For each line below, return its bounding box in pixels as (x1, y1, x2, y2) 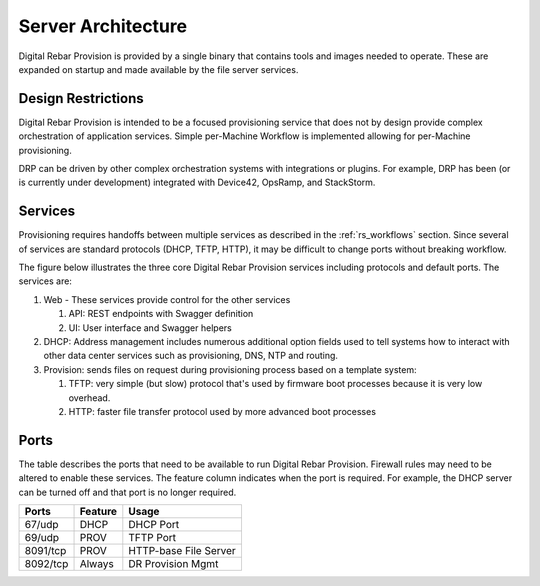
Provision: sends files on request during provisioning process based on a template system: (43, 363, 417, 375)
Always (79, 557, 114, 571)
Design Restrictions (18, 90, 144, 107)
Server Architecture (18, 15, 188, 37)
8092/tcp (24, 557, 69, 571)
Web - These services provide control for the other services (43, 293, 291, 305)
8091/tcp (24, 544, 67, 558)
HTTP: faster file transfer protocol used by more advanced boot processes (68, 406, 377, 417)
